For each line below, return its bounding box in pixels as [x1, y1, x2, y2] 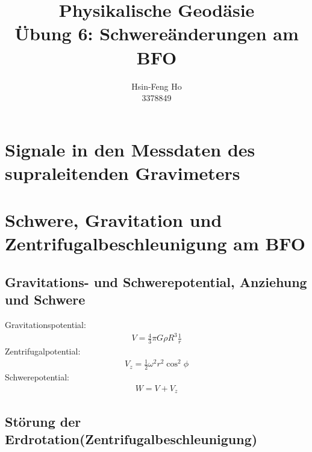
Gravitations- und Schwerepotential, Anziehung [5, 273, 307, 291]
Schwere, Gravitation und [5, 208, 222, 232]
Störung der [5, 412, 81, 430]
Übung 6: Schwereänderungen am [14, 21, 299, 46]
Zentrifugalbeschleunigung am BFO [5, 231, 305, 256]
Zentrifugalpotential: [5, 345, 81, 358]
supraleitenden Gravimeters [5, 160, 240, 185]
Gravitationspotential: [5, 318, 86, 331]
